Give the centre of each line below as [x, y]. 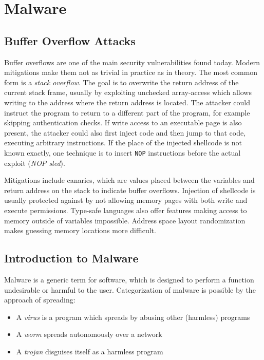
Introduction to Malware [71, 258]
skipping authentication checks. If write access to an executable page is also [123, 122]
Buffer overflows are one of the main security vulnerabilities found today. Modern [132, 62]
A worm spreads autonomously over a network [89, 334]
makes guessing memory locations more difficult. [80, 230]
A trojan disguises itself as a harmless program [90, 351]
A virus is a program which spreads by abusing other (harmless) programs [133, 317]
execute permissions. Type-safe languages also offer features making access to [126, 210]
